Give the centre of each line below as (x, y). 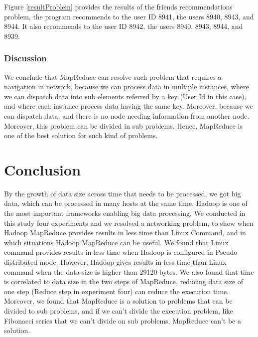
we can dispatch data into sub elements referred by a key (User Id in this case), (125, 96)
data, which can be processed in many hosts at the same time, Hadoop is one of (126, 203)
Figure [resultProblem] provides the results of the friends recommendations (118, 6)
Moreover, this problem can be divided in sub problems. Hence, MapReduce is (123, 125)
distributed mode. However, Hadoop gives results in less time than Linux (115, 262)
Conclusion (43, 169)
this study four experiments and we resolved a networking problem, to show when (129, 223)
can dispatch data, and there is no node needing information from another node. (127, 115)
